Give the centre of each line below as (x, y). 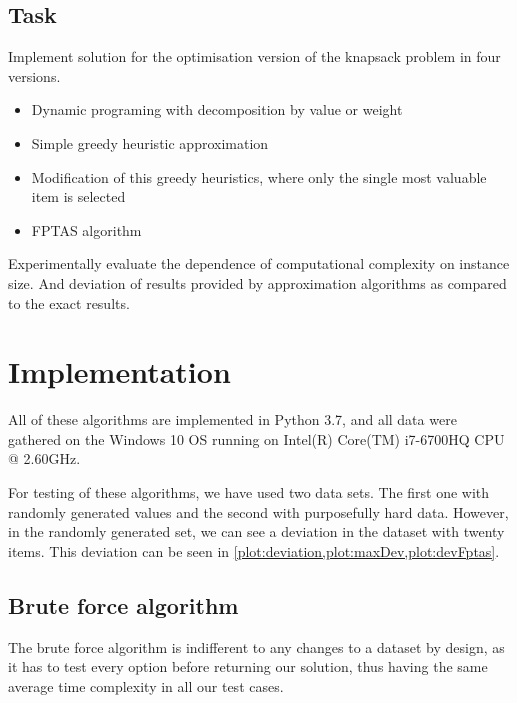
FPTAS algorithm (86, 229)
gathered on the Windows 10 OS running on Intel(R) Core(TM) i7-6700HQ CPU (256, 438)
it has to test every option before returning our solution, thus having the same (248, 666)
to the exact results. (69, 302)
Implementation (119, 371)
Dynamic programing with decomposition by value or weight (217, 109)
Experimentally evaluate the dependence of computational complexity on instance (259, 263)
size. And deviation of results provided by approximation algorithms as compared (257, 282)
